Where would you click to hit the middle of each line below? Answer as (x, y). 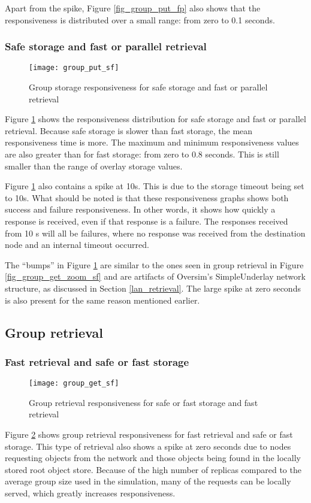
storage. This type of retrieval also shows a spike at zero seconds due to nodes (148, 446)
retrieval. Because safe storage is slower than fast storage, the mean (129, 130)
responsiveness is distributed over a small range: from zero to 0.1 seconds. (140, 19)
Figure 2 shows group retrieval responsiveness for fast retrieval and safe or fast (149, 434)
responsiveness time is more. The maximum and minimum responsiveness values (152, 142)
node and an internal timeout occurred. (77, 245)
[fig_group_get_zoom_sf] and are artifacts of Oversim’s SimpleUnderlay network (155, 276)
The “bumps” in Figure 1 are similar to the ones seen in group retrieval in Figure (154, 264)
